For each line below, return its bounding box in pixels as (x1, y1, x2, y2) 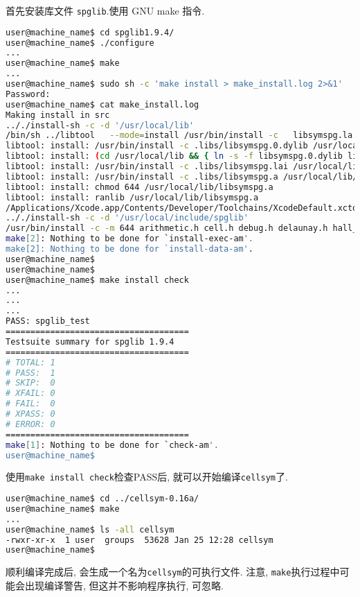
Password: (6, 89, 51, 99)
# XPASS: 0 (6, 409, 55, 419)
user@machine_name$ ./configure (6, 37, 154, 48)
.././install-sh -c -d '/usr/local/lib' (6, 120, 195, 130)
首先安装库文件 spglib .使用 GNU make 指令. (6, 3, 205, 17)
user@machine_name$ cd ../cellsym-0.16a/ (6, 494, 199, 504)
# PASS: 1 (6, 367, 55, 378)
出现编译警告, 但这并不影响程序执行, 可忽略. (24, 578, 224, 592)
